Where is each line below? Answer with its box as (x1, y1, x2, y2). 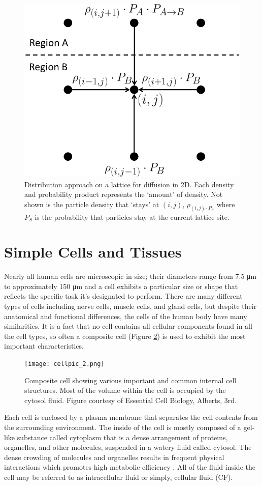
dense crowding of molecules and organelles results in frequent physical (4, 451, 224, 462)
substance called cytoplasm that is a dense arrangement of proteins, (17, 432, 228, 442)
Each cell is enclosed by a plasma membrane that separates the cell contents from (4, 412, 258, 422)
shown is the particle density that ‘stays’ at (24, 198, 159, 209)
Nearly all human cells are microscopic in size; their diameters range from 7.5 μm (4, 271, 257, 281)
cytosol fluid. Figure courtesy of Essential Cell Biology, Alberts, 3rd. (24, 394, 237, 405)
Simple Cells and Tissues (4, 241, 182, 262)
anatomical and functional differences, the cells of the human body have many (4, 310, 247, 321)
